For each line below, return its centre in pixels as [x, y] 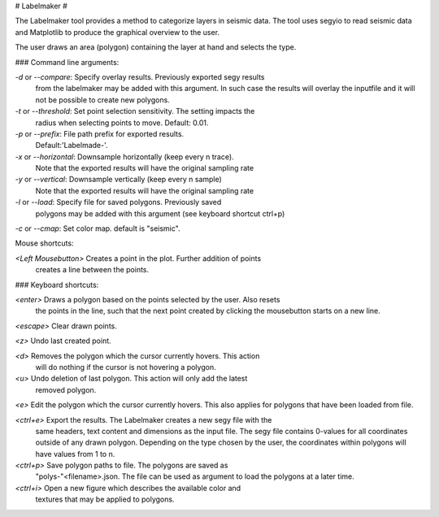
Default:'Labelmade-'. [72, 146]
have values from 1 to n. [75, 454]
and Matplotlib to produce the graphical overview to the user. [117, 32]
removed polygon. [66, 389]
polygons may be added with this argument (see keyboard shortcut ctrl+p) [160, 213]
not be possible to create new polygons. [102, 100]
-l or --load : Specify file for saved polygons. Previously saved [118, 202]
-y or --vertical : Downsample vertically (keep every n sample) [119, 180]
